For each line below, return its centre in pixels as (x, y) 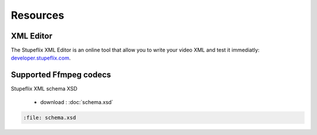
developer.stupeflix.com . (41, 58)
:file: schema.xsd (50, 117)
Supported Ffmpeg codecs (61, 75)
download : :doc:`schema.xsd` (77, 102)
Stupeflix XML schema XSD (44, 89)
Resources (38, 15)
